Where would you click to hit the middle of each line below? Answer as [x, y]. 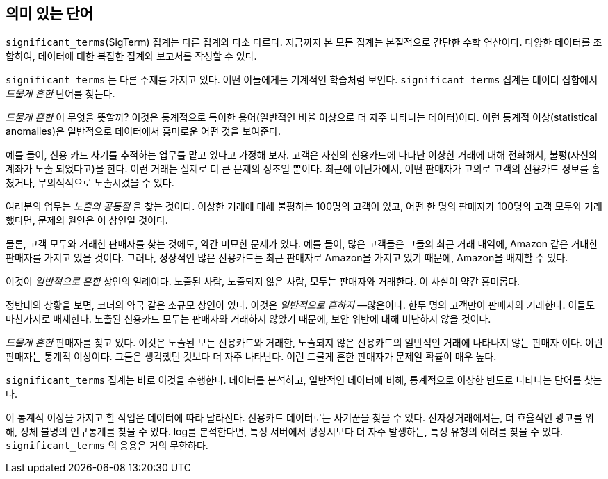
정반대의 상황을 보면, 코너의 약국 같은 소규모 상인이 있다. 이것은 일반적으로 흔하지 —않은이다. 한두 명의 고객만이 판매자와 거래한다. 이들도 [301, 305]
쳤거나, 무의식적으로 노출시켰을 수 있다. [90, 183]
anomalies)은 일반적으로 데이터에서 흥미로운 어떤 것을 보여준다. [143, 131]
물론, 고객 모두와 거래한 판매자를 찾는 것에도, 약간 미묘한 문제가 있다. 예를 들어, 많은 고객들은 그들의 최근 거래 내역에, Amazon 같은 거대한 [302, 244]
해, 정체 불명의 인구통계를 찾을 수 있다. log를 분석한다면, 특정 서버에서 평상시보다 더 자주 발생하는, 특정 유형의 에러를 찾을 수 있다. [284, 432]
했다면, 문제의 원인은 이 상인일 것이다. [87, 220]
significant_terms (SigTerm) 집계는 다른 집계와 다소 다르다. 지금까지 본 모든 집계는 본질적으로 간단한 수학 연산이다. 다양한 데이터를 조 [304, 42]
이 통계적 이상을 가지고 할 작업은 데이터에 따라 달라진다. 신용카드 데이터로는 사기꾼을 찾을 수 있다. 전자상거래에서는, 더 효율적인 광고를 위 [300, 418]
